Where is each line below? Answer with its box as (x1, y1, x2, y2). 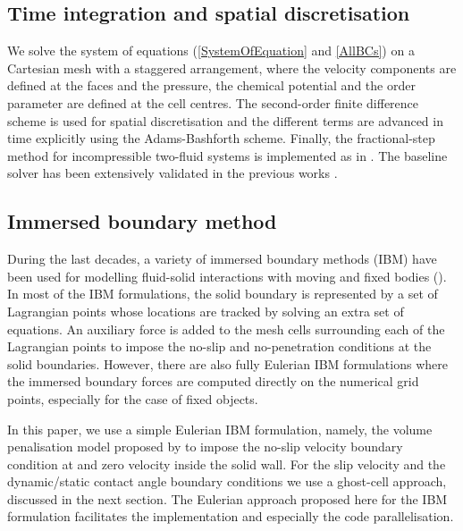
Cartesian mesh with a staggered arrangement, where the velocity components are (7, 58, 457, 77)
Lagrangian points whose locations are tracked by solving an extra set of (7, 301, 404, 320)
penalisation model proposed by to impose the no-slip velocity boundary (7, 437, 403, 456)
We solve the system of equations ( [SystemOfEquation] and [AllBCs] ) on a (7, 41, 415, 60)
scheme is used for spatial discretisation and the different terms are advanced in (7, 111, 443, 130)
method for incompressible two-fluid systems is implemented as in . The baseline (7, 146, 448, 164)
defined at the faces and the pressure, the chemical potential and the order (7, 76, 416, 95)
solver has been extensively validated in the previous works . (7, 164, 338, 182)
